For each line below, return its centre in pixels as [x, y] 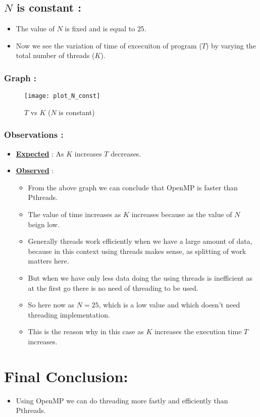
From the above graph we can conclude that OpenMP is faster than [133, 187]
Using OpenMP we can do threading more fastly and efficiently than [122, 400]
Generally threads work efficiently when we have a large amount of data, [140, 241]
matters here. [48, 261]
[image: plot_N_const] [62, 96]
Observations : [34, 135]
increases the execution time [198, 331]
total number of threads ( [55, 55]
